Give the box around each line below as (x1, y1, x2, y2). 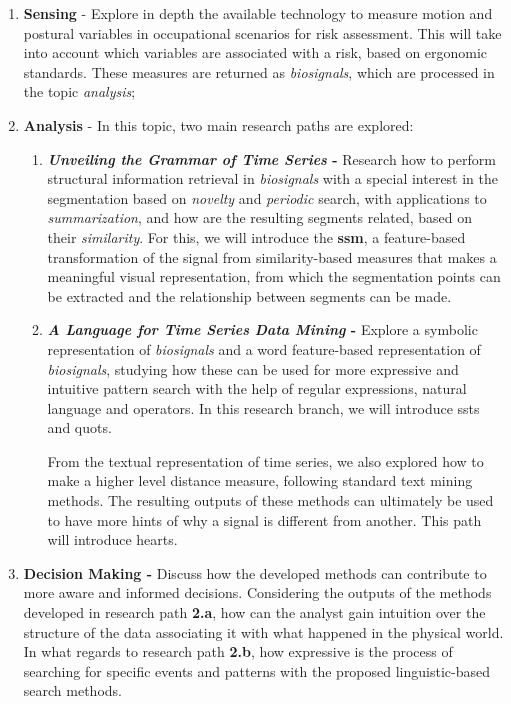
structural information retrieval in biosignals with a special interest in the (47, 168, 499, 189)
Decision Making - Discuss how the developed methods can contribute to (23, 562, 487, 583)
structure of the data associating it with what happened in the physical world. (23, 621, 504, 642)
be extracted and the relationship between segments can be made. (47, 285, 452, 306)
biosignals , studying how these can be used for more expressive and (47, 358, 459, 379)
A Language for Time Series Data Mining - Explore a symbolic (47, 319, 478, 340)
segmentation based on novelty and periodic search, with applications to (47, 187, 487, 208)
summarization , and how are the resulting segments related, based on (47, 207, 473, 228)
